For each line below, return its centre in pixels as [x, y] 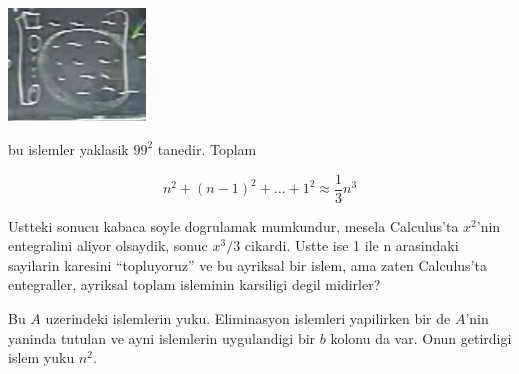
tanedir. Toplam [207, 148]
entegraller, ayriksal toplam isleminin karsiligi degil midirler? [194, 284]
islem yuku [41, 357]
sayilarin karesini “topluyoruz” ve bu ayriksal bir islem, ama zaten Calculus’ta [247, 264]
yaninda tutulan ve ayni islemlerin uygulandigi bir [162, 337]
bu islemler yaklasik [68, 148]
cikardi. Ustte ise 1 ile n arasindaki [351, 245]
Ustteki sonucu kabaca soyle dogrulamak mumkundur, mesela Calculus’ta [233, 225]
